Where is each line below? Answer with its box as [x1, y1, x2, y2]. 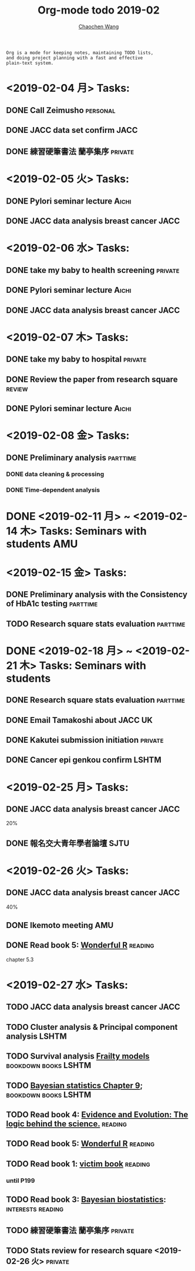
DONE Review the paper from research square [6, 374, 178, 384]
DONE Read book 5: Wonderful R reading [6, 940, 154, 950]
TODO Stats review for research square [6, 1245, 153, 1256]
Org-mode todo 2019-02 [38, 4, 160, 17]
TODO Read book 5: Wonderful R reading [6, 1139, 154, 1149]
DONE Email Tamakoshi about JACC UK [6, 715, 153, 725]
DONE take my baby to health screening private [6, 265, 180, 275]
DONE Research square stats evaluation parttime [6, 695, 185, 705]
